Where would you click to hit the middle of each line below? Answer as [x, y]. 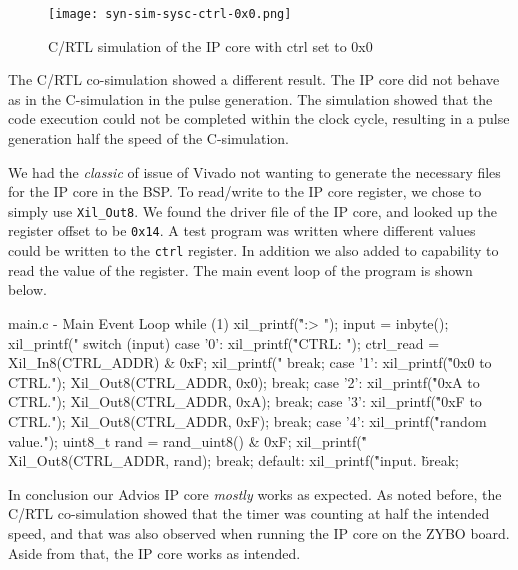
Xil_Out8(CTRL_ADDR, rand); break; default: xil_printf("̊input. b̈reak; [233, 460]
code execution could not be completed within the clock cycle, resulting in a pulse [259, 118]
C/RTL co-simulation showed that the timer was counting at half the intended [249, 513]
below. [27, 289]
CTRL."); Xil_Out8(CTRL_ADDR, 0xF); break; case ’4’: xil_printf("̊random [247, 420]
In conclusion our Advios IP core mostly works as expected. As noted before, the [255, 493]
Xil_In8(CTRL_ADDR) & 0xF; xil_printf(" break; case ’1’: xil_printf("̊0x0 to [250, 362]
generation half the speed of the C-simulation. [148, 138]
